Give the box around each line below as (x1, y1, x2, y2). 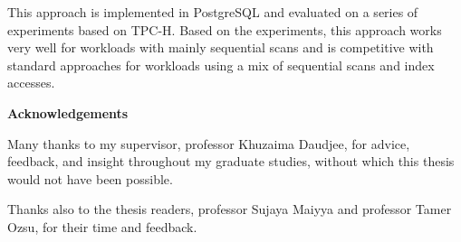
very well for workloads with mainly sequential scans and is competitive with (7, 38, 434, 57)
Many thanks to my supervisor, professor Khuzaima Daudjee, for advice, (7, 134, 410, 153)
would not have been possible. (7, 169, 173, 188)
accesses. (7, 73, 55, 92)
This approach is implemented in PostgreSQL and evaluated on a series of (7, 3, 418, 21)
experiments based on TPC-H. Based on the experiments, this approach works (7, 20, 442, 39)
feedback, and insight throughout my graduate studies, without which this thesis (7, 152, 455, 171)
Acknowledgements (7, 103, 129, 122)
